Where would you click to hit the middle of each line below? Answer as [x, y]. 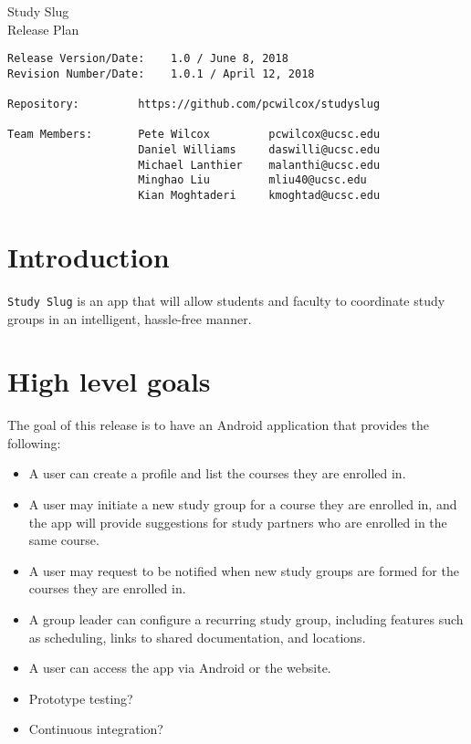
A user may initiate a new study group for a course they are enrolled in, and [243, 504]
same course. [64, 540]
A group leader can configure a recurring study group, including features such [246, 619]
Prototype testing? [81, 698]
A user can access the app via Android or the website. [180, 668]
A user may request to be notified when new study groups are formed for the [244, 570]
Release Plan [43, 29]
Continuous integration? [96, 729]
